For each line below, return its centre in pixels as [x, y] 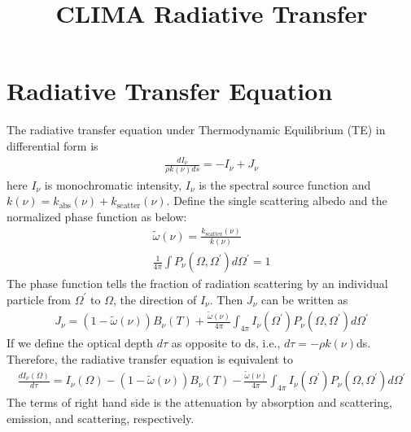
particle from [39, 299]
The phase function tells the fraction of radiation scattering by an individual [197, 284]
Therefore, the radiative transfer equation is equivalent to [150, 358]
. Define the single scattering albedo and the [277, 201]
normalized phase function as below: [97, 216]
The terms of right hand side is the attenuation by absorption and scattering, [199, 402]
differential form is [52, 145]
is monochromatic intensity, [113, 184]
